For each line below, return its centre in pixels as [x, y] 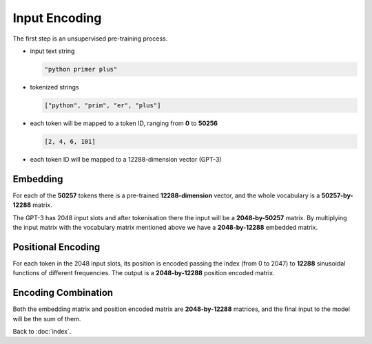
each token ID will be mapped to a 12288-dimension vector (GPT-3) [126, 159]
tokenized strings [54, 87]
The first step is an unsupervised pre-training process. [90, 39]
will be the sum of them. [47, 319]
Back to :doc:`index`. [42, 331]
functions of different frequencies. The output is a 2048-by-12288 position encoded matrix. [144, 273]
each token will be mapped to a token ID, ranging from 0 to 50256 [124, 123]
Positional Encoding [56, 247]
